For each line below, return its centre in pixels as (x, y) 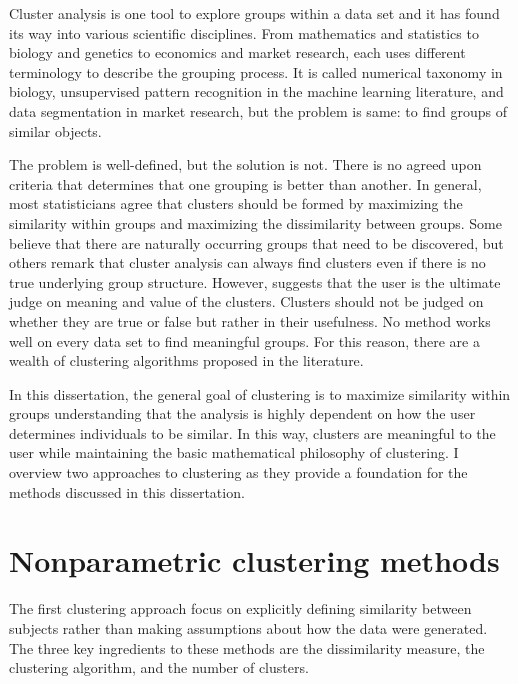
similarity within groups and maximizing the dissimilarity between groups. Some (255, 222)
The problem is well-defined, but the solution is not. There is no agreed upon (245, 164)
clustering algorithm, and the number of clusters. (159, 667)
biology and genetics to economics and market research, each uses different (237, 52)
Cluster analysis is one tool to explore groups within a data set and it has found (254, 13)
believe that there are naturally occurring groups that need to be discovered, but (256, 242)
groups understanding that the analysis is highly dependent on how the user (242, 413)
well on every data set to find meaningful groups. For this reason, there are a (244, 340)
